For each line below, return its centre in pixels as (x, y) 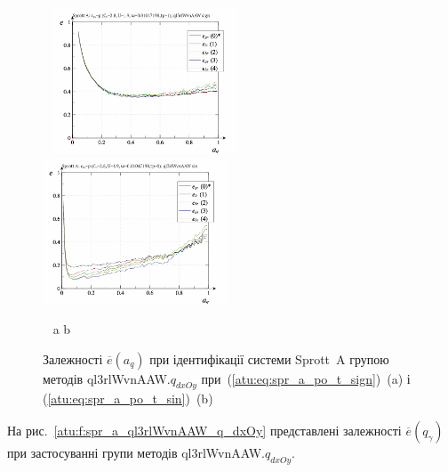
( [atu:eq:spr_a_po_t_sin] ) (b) (128, 399)
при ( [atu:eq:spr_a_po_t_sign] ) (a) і (306, 378)
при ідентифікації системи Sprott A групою (269, 358)
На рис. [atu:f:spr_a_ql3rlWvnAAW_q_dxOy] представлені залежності (204, 430)
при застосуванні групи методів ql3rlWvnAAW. (136, 452)
